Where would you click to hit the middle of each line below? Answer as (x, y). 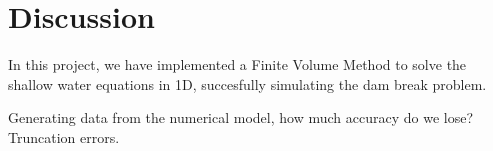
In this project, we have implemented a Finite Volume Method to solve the (237, 64)
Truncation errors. (64, 136)
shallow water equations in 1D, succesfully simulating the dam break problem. (247, 83)
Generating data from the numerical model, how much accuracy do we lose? (241, 117)
